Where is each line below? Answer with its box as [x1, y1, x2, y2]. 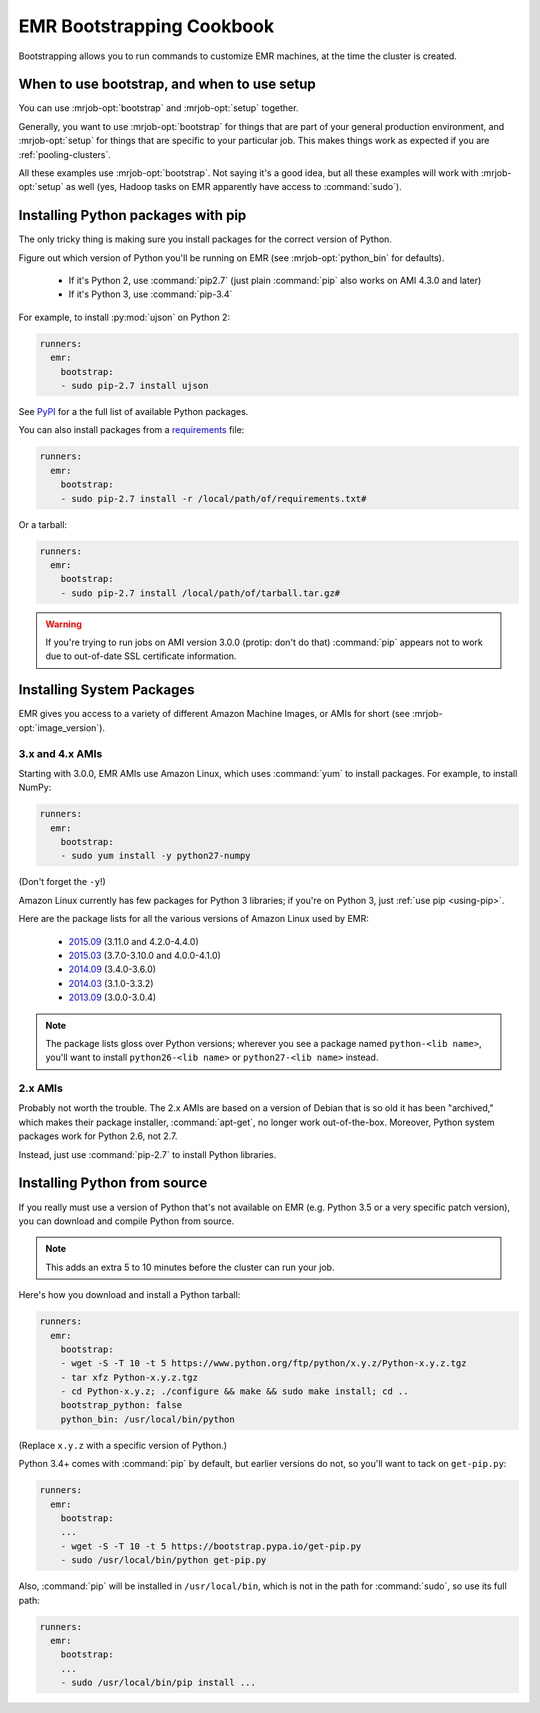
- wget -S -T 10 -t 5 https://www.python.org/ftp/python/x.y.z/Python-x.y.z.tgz [60, 1358, 467, 1369]
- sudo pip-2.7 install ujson [60, 380, 209, 392]
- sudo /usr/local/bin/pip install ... [60, 1677, 257, 1689]
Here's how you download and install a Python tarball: [18, 1289, 241, 1301]
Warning [45, 618, 82, 630]
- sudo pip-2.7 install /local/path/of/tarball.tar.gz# [60, 587, 341, 599]
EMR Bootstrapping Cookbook [18, 15, 275, 37]
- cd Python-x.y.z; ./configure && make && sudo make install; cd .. [60, 1386, 409, 1397]
